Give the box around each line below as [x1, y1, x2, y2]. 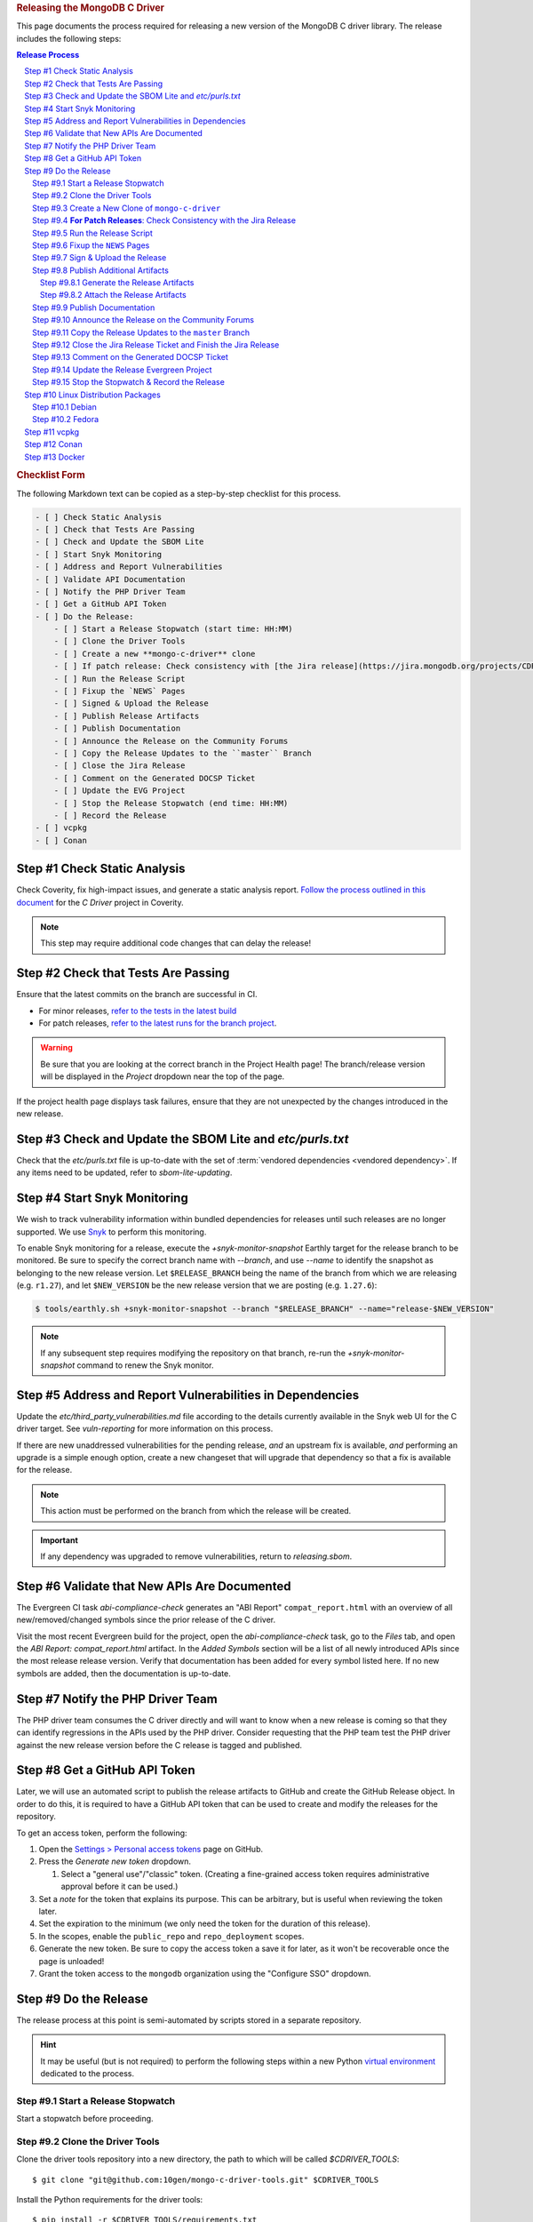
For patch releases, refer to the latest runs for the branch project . [38, 1018, 277, 1028]
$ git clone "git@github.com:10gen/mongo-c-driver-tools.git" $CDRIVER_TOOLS [32, 2174, 379, 2185]
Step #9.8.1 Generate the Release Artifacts [40, 277, 195, 288]
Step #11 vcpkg [24, 427, 80, 437]
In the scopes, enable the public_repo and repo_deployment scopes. [38, 1930, 305, 1941]
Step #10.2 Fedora [32, 414, 99, 425]
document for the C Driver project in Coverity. [16, 897, 184, 907]
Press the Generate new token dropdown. [38, 1856, 191, 1866]
